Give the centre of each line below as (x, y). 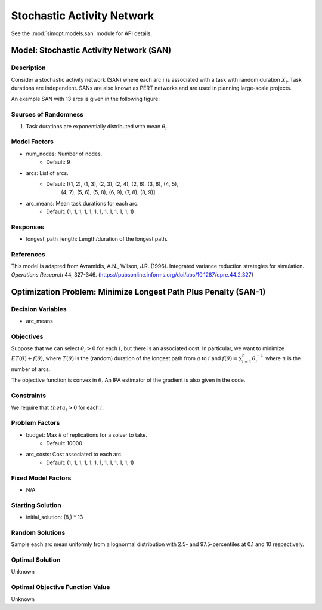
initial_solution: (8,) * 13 (55, 517)
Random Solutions (38, 532)
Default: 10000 (64, 443)
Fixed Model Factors (41, 478)
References (28, 255)
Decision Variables (39, 309)
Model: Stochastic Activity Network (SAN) (91, 50)
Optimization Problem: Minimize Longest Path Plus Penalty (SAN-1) (138, 292)
